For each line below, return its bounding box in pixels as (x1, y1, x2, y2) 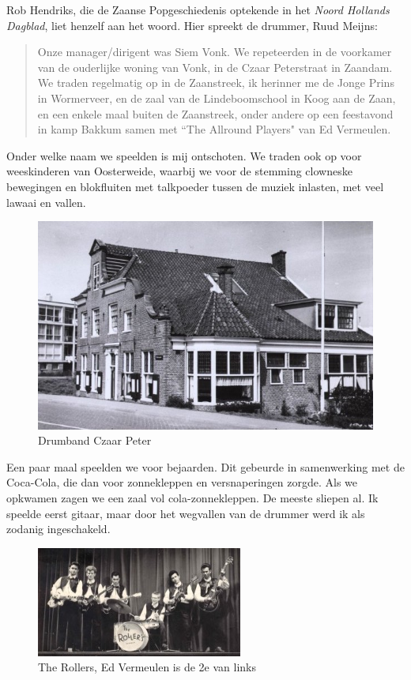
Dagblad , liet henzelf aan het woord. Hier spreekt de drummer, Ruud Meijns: (6, 17, 378, 33)
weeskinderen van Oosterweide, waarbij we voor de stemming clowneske (6, 163, 353, 179)
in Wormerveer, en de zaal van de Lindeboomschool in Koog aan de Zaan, (37, 89, 396, 106)
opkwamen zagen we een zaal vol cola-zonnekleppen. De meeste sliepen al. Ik (6, 489, 379, 505)
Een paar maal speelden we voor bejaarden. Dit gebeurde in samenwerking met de (6, 458, 405, 475)
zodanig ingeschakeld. (6, 520, 111, 537)
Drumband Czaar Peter (38, 432, 152, 449)
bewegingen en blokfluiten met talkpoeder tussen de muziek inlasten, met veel (6, 178, 384, 194)
